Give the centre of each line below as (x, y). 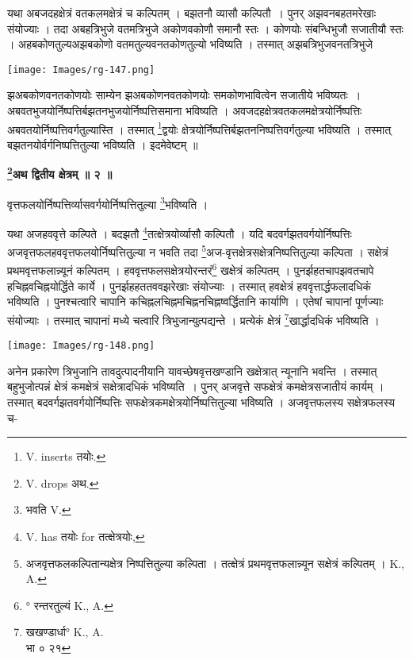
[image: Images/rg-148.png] (81, 346)
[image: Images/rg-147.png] (81, 69)
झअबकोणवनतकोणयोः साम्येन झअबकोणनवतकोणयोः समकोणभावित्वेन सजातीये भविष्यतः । (184, 95)
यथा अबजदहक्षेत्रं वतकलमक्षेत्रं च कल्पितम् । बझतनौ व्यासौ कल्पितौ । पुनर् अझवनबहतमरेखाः (191, 13)
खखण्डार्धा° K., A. (65, 632)
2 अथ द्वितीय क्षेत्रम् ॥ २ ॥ (60, 173)
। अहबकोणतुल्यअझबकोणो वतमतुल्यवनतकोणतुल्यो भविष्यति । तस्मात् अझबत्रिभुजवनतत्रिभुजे (190, 44)
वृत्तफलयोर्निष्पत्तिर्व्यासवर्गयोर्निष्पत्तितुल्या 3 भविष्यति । (108, 203)
